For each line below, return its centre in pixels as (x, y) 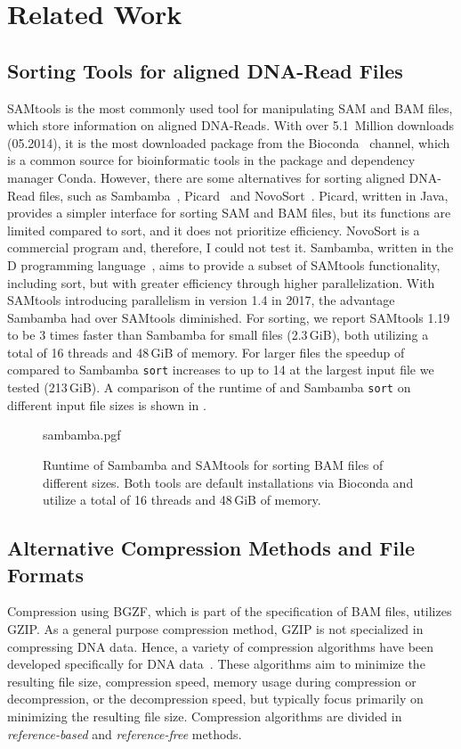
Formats (45, 574)
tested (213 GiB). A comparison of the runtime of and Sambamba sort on (209, 387)
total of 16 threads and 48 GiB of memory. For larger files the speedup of (206, 352)
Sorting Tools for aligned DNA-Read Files (205, 70)
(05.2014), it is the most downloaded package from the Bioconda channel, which (229, 142)
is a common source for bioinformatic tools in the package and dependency (211, 160)
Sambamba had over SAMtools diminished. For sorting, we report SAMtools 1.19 (229, 317)
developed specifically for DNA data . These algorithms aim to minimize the (216, 664)
